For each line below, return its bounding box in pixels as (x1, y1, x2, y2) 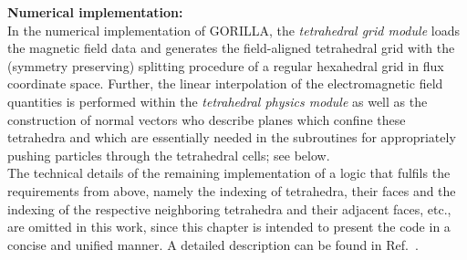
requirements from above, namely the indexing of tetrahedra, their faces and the (7, 181, 456, 200)
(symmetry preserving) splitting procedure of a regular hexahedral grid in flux (7, 56, 444, 75)
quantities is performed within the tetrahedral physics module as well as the (7, 91, 428, 110)
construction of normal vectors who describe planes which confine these (7, 109, 406, 129)
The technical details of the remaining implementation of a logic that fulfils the (7, 163, 451, 182)
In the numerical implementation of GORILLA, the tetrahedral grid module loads (7, 20, 460, 39)
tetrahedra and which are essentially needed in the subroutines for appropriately (7, 128, 456, 147)
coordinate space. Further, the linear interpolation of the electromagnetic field (7, 74, 443, 93)
